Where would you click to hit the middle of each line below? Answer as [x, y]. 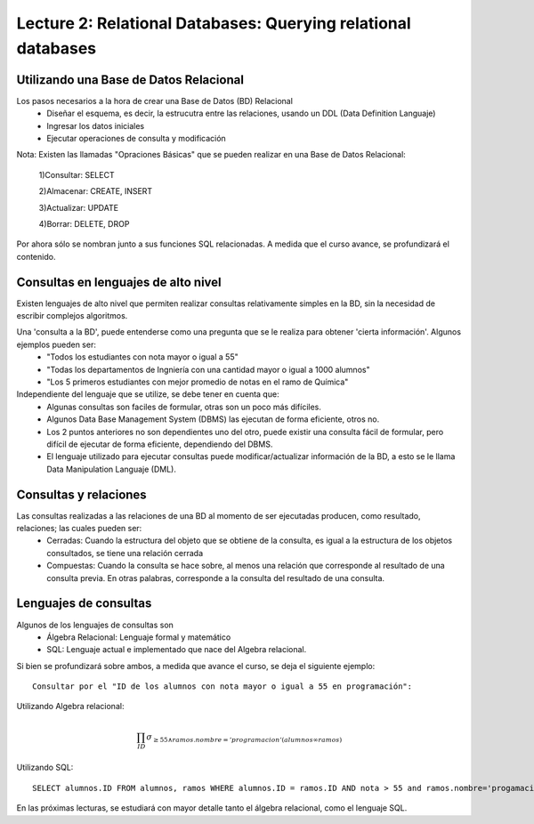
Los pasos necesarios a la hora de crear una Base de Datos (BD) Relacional [155, 101]
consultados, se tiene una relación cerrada [125, 553]
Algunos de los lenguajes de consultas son [95, 625]
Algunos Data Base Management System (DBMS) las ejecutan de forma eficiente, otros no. [213, 419]
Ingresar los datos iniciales [96, 125]
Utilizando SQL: [45, 767]
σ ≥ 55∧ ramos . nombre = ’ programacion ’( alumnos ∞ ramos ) [244, 738]
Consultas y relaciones [81, 494]
